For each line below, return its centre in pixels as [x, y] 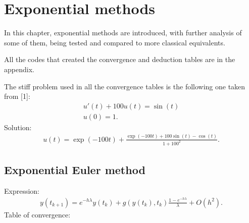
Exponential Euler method [75, 170]
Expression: [22, 190]
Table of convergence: [37, 214]
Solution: [18, 127]
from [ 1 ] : [17, 96]
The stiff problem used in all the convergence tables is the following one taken [125, 86]
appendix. [19, 69]
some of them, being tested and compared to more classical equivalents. [115, 42]
